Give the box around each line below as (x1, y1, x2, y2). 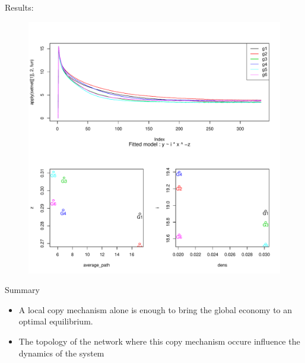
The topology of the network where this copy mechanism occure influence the (18, 335, 300, 347)
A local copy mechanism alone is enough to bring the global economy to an (18, 303, 293, 316)
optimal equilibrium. (18, 315, 93, 327)
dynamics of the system (18, 346, 104, 359)
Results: (5, 1, 34, 13)
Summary (5, 284, 40, 296)
